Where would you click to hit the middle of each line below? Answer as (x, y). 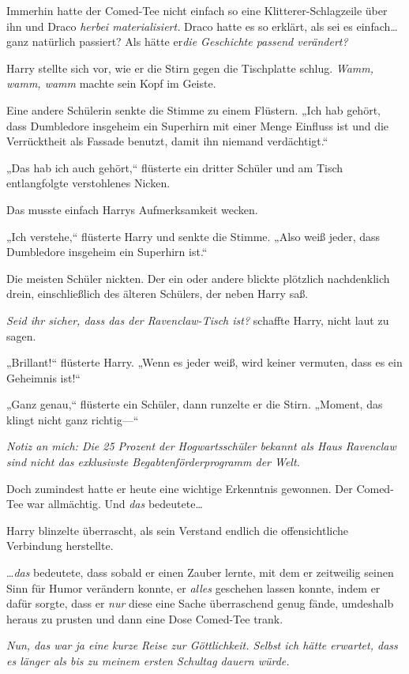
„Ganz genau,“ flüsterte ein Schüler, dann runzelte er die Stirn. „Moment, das (195, 404)
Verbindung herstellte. (60, 546)
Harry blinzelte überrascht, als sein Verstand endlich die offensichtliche (178, 530)
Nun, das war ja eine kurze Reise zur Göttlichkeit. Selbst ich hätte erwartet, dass (202, 645)
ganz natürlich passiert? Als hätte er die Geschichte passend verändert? (177, 41)
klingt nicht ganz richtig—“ (73, 419)
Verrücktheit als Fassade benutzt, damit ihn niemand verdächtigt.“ (167, 141)
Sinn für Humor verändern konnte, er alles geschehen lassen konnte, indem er (193, 587)
